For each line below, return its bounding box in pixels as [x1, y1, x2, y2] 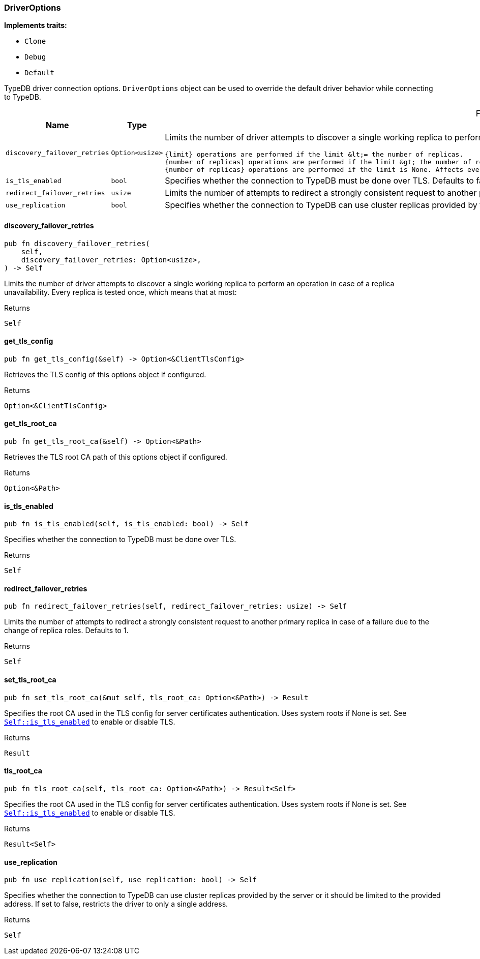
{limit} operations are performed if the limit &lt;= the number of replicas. [165, 151, 464, 159]
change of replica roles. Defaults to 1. [4, 626, 129, 635]
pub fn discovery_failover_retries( [4, 239, 150, 248]
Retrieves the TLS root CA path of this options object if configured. [4, 453, 227, 462]
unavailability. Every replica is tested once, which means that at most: [4, 287, 237, 296]
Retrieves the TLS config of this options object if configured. [4, 370, 206, 379]
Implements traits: [4, 21, 67, 30]
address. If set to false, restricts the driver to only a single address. [4, 900, 228, 909]
